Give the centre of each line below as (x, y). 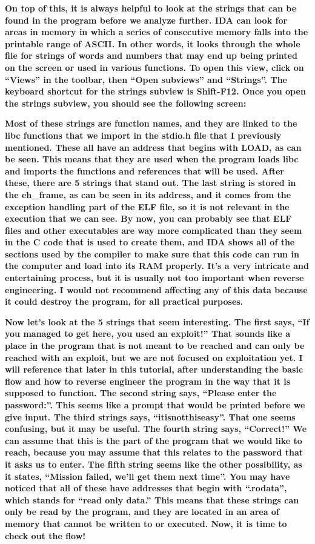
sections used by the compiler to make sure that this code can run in (152, 254)
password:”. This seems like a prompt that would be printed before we (155, 405)
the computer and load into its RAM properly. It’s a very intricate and (157, 266)
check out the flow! (45, 535)
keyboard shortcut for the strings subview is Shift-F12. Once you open (155, 91)
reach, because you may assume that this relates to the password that (154, 452)
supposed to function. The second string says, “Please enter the (141, 393)
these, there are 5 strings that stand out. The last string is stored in (151, 183)
